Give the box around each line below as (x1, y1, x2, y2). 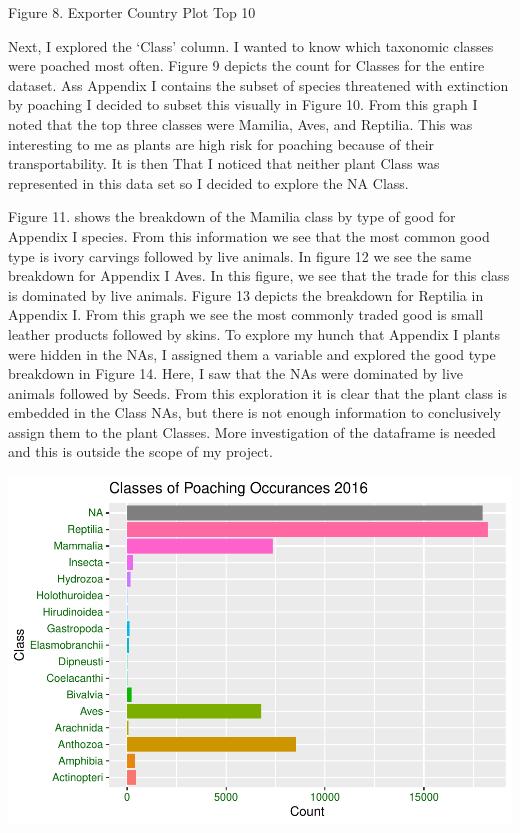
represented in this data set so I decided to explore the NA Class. (8, 172, 409, 193)
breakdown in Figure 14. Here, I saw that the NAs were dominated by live (8, 363, 464, 384)
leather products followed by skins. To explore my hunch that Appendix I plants (8, 323, 501, 344)
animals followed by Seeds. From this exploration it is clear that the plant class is (8, 382, 507, 403)
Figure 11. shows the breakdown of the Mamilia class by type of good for (8, 206, 456, 227)
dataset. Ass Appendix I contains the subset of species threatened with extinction (8, 74, 509, 95)
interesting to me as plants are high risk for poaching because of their (8, 133, 435, 154)
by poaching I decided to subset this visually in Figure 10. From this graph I (8, 94, 478, 115)
